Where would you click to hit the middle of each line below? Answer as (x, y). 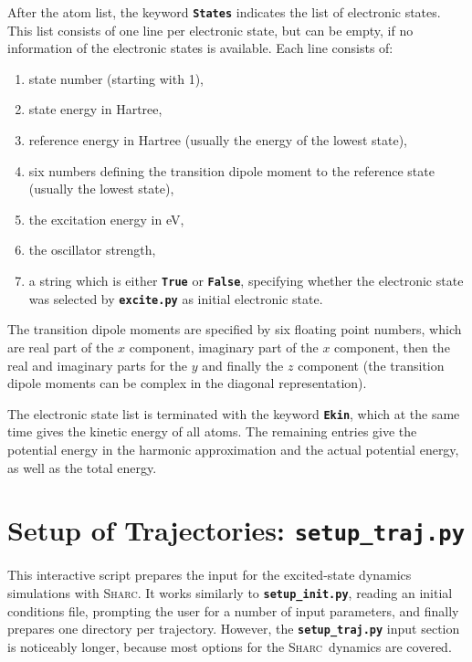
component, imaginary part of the (224, 347)
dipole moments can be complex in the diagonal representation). (187, 383)
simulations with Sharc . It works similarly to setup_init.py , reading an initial (230, 592)
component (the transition (371, 365)
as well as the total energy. (82, 467)
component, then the (392, 347)
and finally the (243, 365)
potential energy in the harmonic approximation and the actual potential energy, (233, 449)
